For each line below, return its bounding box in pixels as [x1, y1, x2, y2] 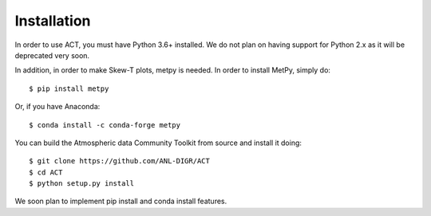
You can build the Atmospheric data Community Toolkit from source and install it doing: [14, 138, 302, 147]
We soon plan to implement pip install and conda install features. [14, 196, 227, 206]
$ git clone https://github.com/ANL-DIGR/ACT [29, 156, 211, 166]
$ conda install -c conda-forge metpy [29, 120, 181, 129]
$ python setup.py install [29, 179, 135, 188]
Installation [14, 12, 91, 29]
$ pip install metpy [29, 84, 109, 93]
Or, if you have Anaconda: [14, 102, 101, 112]
